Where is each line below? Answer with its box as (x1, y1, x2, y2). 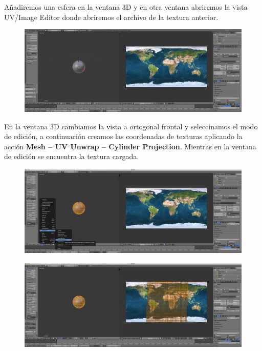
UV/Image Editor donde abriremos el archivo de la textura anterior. (4, 11, 219, 22)
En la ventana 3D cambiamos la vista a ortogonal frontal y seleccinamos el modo (4, 121, 258, 131)
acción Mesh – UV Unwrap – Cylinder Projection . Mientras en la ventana (4, 141, 256, 151)
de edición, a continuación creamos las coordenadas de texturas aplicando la (4, 131, 243, 142)
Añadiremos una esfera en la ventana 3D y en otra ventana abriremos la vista (4, 2, 248, 12)
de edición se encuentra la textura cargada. (4, 151, 139, 162)
